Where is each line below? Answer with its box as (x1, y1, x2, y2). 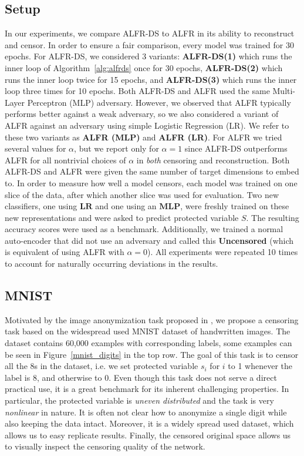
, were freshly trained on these (180, 200, 289, 212)
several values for (5, 142, 66, 155)
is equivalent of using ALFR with (5, 246, 124, 258)
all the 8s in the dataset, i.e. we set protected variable (5, 360, 198, 372)
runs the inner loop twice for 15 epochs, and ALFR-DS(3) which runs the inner (5, 73, 297, 85)
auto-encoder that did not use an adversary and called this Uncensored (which (5, 234, 294, 246)
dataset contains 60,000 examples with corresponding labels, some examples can (5, 337, 292, 349)
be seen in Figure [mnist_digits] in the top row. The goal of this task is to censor (5, 348, 299, 360)
